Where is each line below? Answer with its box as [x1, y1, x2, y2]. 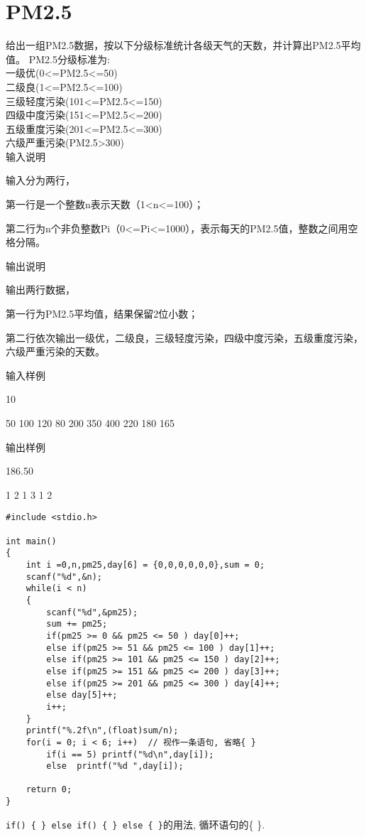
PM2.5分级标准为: [28, 51, 110, 66]
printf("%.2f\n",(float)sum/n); [26, 725, 179, 736]
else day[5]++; [46, 690, 118, 701]
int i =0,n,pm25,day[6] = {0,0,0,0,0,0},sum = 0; [26, 560, 265, 570]
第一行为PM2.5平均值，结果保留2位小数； [6, 306, 199, 321]
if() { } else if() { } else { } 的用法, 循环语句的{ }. [6, 816, 265, 831]
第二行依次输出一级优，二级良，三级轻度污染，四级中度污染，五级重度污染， [6, 330, 363, 345]
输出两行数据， [6, 282, 75, 297]
